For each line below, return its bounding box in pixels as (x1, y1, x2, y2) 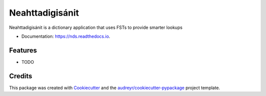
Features (9, 46, 37, 54)
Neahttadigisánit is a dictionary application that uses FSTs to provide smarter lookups (9, 24, 183, 30)
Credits (9, 72, 33, 80)
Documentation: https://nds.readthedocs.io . (21, 33, 110, 39)
